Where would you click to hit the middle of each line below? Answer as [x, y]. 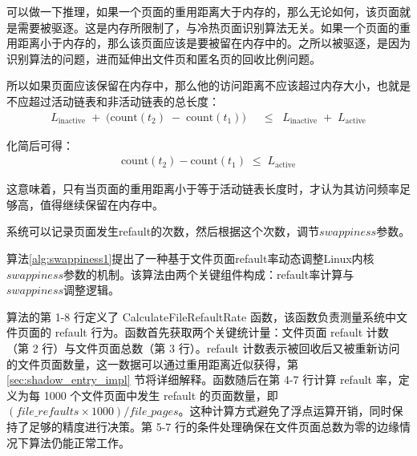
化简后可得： [40, 145]
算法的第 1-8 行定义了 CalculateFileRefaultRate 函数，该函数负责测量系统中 [201, 316]
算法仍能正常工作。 [79, 442]
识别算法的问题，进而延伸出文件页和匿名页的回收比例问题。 [164, 58]
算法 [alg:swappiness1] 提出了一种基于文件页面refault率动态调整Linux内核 [190, 258]
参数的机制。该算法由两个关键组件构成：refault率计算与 [209, 274]
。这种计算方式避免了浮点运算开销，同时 [285, 411]
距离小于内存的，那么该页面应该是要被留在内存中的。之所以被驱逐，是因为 [214, 43]
